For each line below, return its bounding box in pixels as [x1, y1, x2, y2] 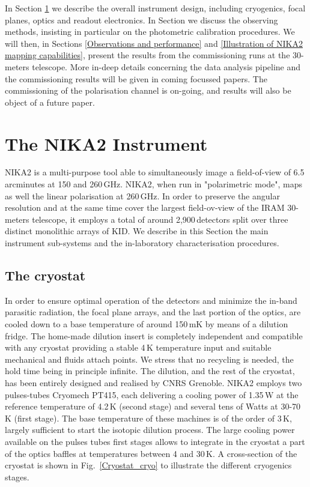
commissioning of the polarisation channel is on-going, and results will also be [5, 84, 291, 97]
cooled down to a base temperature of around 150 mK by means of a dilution [5, 318, 288, 330]
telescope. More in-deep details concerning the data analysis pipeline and [32, 60, 301, 73]
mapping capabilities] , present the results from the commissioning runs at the [5, 49, 290, 61]
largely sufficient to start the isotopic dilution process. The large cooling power [5, 423, 295, 436]
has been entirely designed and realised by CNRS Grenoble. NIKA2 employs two [5, 376, 302, 389]
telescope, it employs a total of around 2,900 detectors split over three [32, 213, 288, 225]
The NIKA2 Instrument [5, 131, 208, 156]
